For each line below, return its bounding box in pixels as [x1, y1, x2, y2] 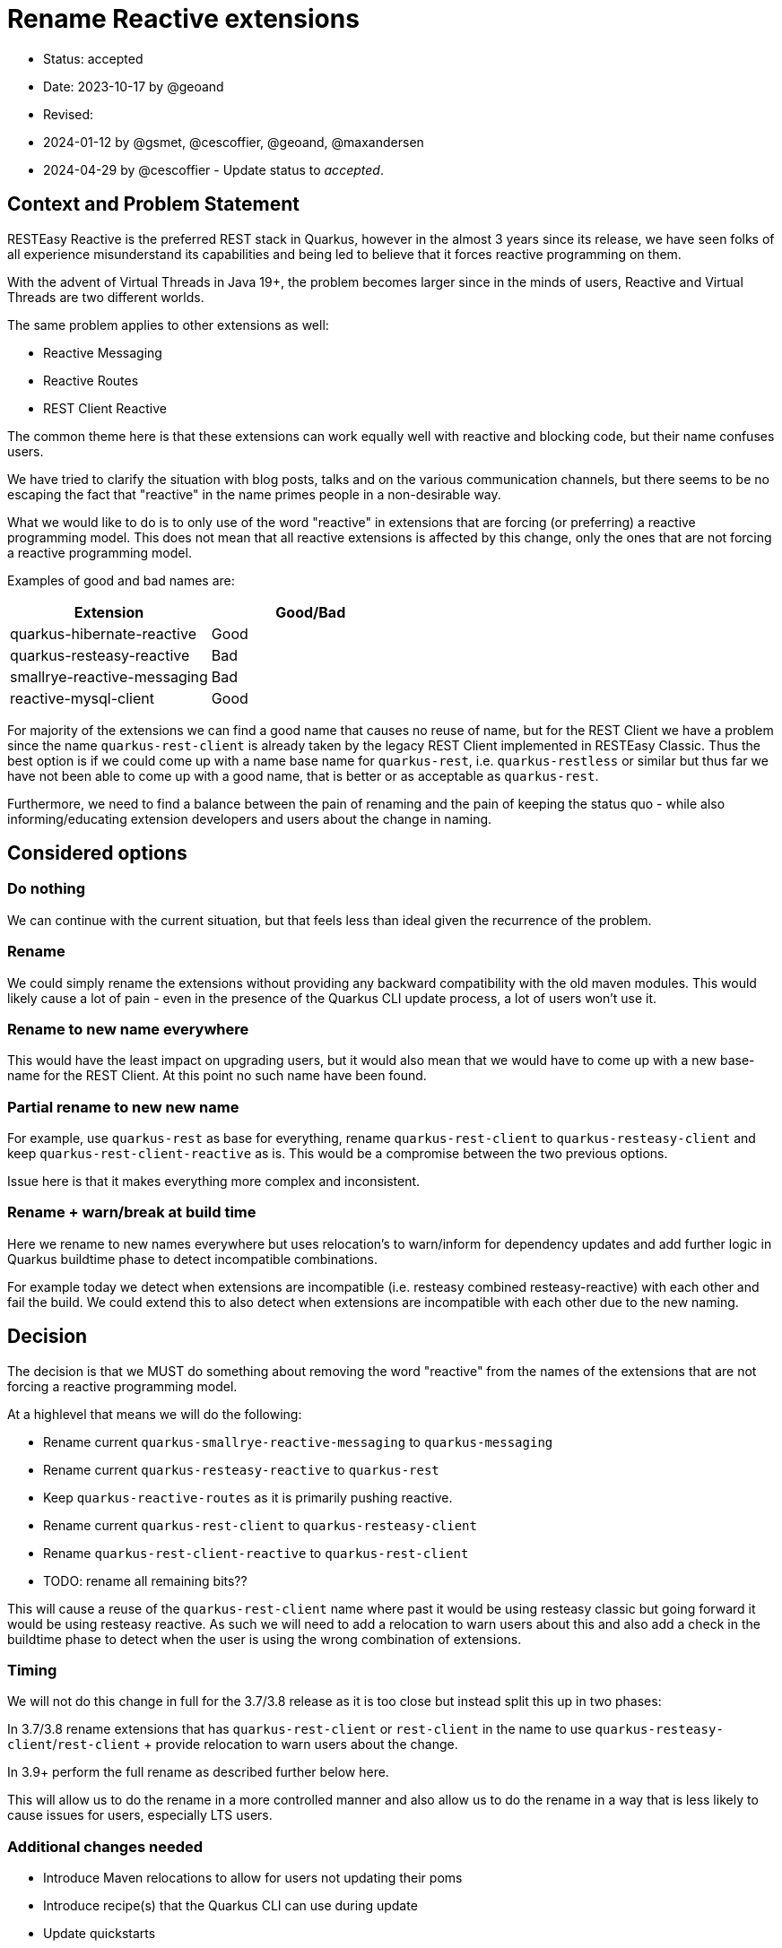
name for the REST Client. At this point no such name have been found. [7, 1068, 427, 1084]
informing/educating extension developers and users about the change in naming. [7, 810, 492, 827]
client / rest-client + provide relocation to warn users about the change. [7, 1736, 458, 1753]
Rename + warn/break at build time [7, 1203, 256, 1222]
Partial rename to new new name [7, 1097, 239, 1116]
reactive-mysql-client [10, 688, 154, 707]
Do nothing [7, 879, 86, 898]
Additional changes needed [7, 1837, 203, 1856]
